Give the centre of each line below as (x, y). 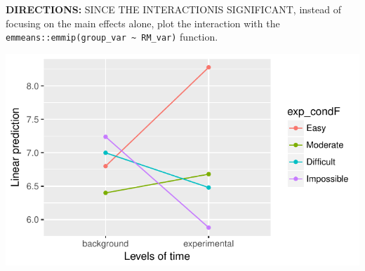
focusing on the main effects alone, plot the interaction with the (143, 23)
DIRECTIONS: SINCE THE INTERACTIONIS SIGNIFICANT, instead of (173, 9)
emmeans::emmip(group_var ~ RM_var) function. (112, 37)
